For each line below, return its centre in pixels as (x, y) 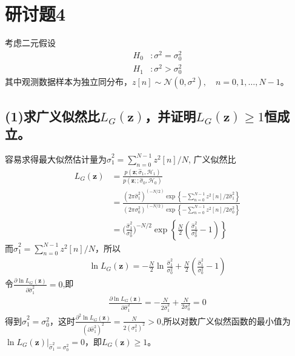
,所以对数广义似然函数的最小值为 (226, 321)
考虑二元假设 (30, 43)
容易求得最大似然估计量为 (56, 159)
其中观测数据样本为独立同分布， (68, 82)
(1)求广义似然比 (52, 116)
